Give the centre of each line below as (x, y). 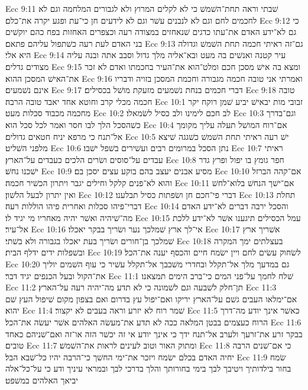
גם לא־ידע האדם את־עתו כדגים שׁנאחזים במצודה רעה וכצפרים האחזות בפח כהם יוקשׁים (151, 32)
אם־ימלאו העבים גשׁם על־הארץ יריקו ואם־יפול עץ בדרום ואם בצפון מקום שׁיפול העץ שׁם (151, 298)
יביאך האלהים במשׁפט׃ (42, 380)
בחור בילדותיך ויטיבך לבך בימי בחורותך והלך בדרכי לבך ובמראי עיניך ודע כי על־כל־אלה (148, 368)
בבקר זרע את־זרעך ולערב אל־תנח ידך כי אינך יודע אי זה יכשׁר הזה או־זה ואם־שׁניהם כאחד (154, 333)
